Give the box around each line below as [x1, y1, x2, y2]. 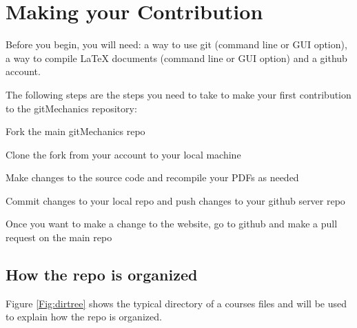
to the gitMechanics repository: [6, 101, 137, 115]
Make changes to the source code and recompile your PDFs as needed [6, 170, 299, 185]
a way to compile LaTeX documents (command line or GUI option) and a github [6, 50, 347, 65]
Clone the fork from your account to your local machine [6, 147, 241, 161]
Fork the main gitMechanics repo [6, 124, 145, 139]
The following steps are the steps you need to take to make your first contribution [6, 87, 351, 101]
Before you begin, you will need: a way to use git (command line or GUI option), [6, 37, 347, 52]
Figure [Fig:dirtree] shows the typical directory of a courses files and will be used [6, 296, 347, 310]
